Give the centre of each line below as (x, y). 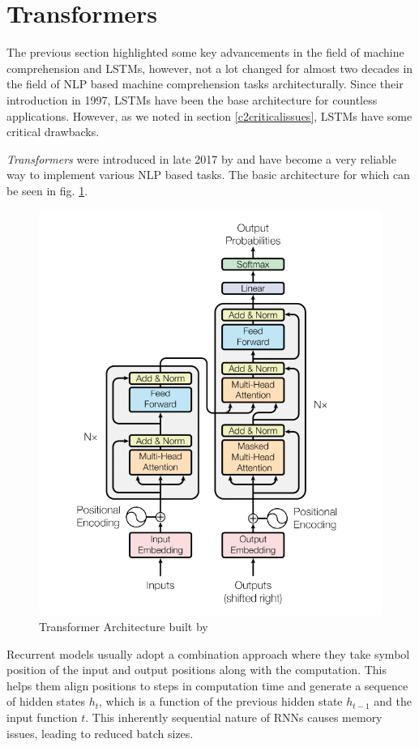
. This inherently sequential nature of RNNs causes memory (234, 717)
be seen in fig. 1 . (47, 190)
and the (393, 701)
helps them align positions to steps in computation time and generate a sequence (207, 685)
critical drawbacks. (53, 132)
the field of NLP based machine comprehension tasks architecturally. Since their (205, 84)
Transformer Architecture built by (124, 626)
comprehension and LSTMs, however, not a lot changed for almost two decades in (210, 68)
